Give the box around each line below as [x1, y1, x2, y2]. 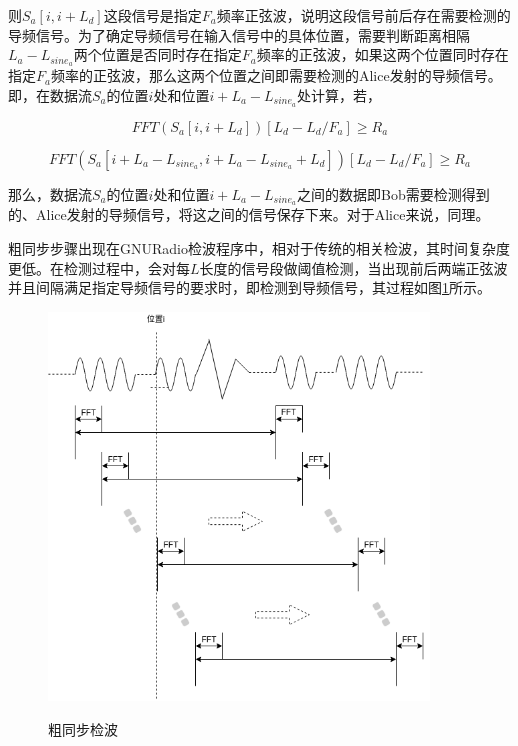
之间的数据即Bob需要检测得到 [297, 183, 490, 204]
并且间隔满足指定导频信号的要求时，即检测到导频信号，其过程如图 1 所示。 [8, 277, 491, 298]
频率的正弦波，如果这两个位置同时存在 [256, 44, 509, 65]
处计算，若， [297, 84, 382, 105]
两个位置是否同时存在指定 [73, 44, 242, 65]
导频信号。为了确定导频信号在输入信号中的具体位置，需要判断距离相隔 [8, 24, 470, 45]
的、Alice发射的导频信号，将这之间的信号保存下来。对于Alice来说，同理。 [8, 204, 490, 225]
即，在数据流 [8, 84, 92, 105]
